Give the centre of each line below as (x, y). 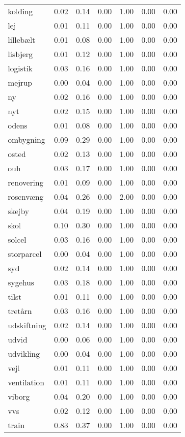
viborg (19, 396)
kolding (20, 11)
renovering (26, 182)
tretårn (20, 311)
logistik (20, 68)
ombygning (27, 140)
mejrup (20, 82)
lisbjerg (20, 54)
